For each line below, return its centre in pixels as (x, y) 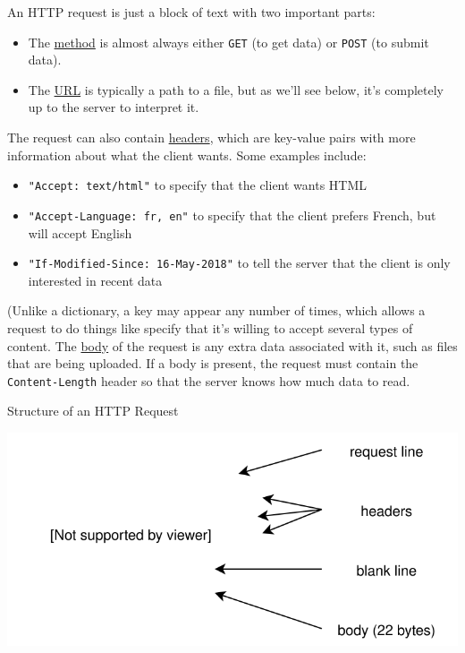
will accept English (80, 232)
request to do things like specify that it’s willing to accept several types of (210, 327)
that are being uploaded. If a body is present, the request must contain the (213, 363)
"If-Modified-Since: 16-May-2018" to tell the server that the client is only (239, 263)
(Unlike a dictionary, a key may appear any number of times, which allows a (216, 310)
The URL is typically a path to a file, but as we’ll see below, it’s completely (236, 89)
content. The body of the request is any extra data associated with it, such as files (232, 345)
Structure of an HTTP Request (93, 411)
